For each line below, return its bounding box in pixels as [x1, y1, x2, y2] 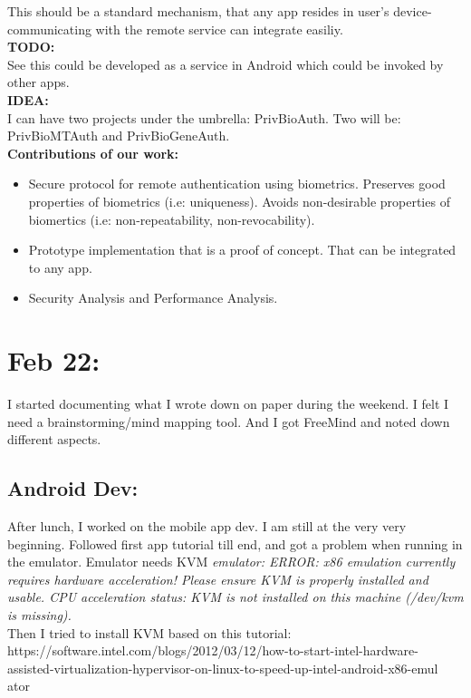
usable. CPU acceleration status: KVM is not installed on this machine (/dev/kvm [7, 587, 464, 606]
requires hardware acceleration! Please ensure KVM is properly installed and [7, 569, 428, 588]
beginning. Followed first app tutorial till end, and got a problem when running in [7, 534, 463, 553]
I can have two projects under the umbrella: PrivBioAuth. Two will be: [7, 108, 401, 127]
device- [393, 2, 432, 20]
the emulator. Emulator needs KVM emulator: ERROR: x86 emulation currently [7, 552, 456, 571]
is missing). [7, 605, 72, 624]
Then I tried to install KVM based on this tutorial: [7, 623, 292, 642]
